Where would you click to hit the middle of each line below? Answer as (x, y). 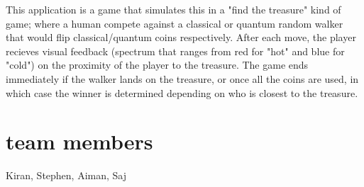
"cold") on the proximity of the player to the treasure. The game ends (157, 65)
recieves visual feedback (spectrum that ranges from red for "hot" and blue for (175, 51)
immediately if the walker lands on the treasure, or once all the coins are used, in (182, 78)
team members (79, 141)
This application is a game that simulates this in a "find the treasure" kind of (173, 9)
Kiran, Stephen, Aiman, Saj (66, 175)
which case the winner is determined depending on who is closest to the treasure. (182, 92)
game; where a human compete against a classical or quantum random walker (175, 23)
